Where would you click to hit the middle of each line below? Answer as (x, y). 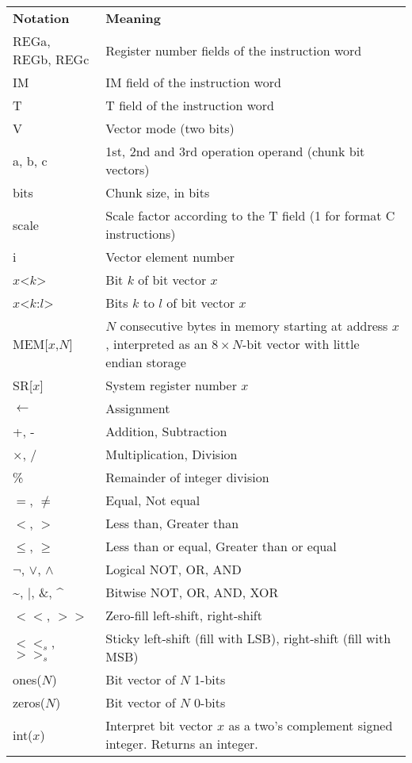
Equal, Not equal (153, 500)
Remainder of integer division (187, 477)
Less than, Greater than (172, 523)
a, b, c (30, 160)
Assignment (138, 408)
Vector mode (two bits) (170, 128)
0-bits (210, 702)
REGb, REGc (51, 59)
